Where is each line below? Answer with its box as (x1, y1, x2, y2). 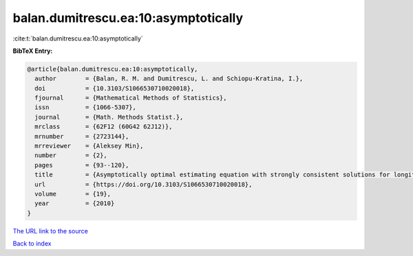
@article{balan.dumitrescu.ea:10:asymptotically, (27, 65, 198, 73)
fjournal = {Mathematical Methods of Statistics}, (34, 94, 227, 102)
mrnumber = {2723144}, (34, 132, 129, 140)
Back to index (12, 240, 52, 248)
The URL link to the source (12, 226, 89, 235)
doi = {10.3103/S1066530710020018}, (34, 84, 195, 92)
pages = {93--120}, (34, 161, 129, 169)
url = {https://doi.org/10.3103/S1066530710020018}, (34, 181, 253, 188)
